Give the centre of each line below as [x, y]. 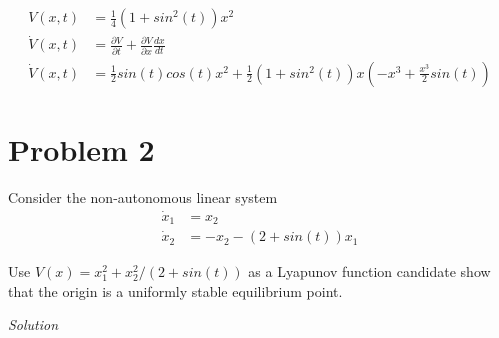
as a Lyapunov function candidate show [369, 271]
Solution [33, 324]
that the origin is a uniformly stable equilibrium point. [175, 290]
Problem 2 [81, 148]
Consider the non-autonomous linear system [143, 196]
